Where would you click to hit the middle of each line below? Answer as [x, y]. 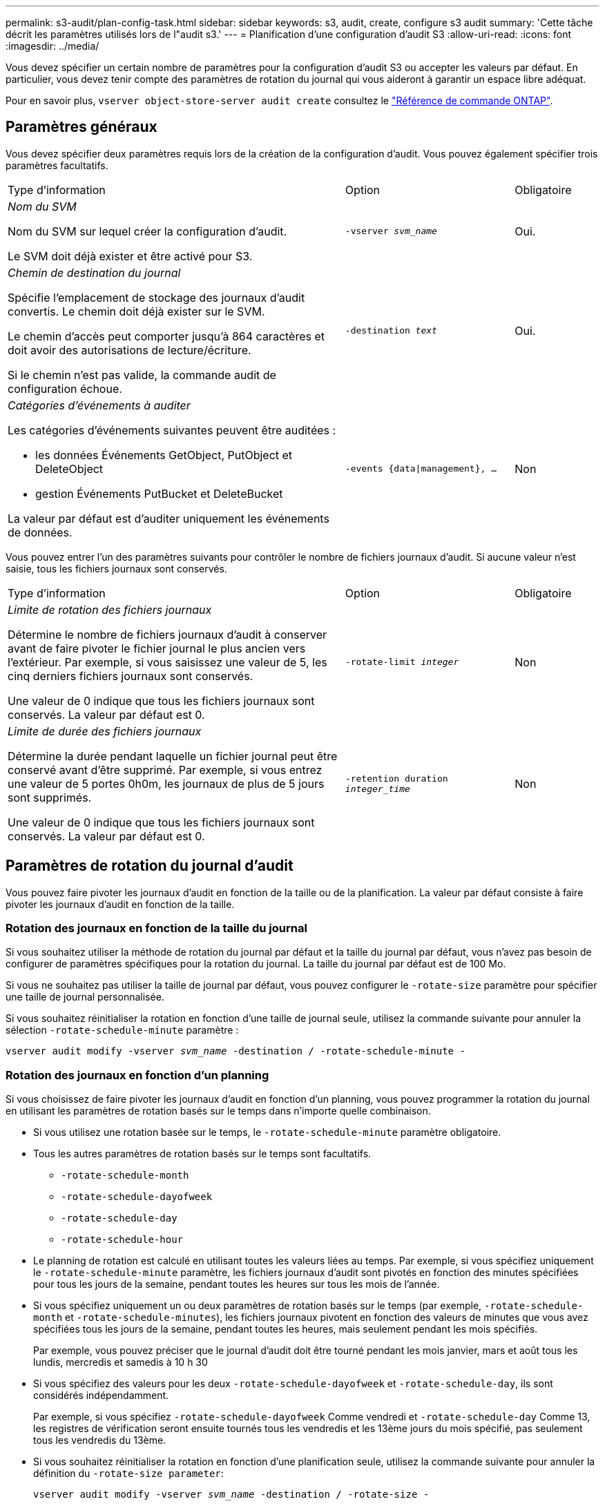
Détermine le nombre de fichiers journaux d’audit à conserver [167, 634]
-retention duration [396, 778]
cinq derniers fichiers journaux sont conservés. [131, 676]
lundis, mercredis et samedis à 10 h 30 [121, 1362]
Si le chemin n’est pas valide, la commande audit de [142, 375]
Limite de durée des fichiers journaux [105, 731]
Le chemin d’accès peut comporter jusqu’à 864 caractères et [166, 336]
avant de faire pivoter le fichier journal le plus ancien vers [157, 648]
